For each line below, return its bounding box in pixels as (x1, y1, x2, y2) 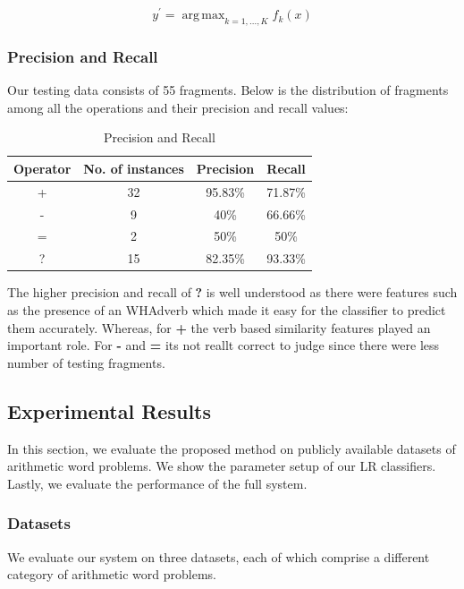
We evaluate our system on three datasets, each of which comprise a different (7, 547, 430, 566)
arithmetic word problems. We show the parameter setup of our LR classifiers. (7, 457, 436, 475)
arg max (181, 9, 225, 22)
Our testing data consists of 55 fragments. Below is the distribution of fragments (7, 81, 449, 99)
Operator (13, 158, 72, 177)
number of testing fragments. (7, 353, 165, 371)
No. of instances (83, 158, 184, 177)
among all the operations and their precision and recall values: (7, 98, 349, 116)
